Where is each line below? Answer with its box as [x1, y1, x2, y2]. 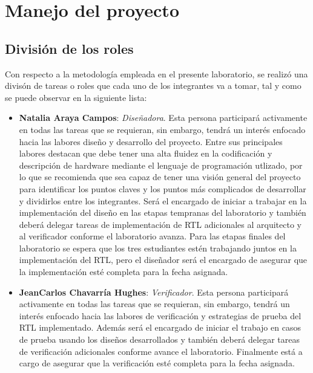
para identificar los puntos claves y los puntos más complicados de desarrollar [19, 182, 306, 195]
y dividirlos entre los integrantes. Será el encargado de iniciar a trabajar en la [19, 194, 307, 207]
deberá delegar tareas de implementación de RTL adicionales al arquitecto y [19, 218, 301, 230]
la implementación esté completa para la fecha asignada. [19, 265, 228, 278]
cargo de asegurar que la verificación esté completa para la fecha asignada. [19, 357, 295, 369]
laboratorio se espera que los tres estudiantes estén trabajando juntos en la [19, 241, 297, 254]
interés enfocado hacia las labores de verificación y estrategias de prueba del [19, 309, 301, 322]
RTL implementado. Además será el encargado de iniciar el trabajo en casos [19, 321, 301, 334]
